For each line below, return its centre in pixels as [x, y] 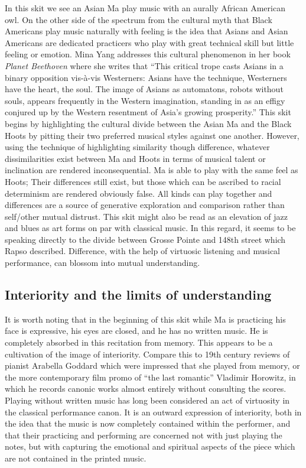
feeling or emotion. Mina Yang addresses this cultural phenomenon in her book [148, 54]
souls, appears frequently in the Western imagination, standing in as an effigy [145, 100]
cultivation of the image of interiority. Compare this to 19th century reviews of [147, 354]
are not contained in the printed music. [76, 458]
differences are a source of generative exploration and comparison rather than [145, 205]
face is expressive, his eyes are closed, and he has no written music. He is [136, 331]
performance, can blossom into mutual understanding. [102, 263]
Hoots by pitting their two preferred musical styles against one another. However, [152, 135]
